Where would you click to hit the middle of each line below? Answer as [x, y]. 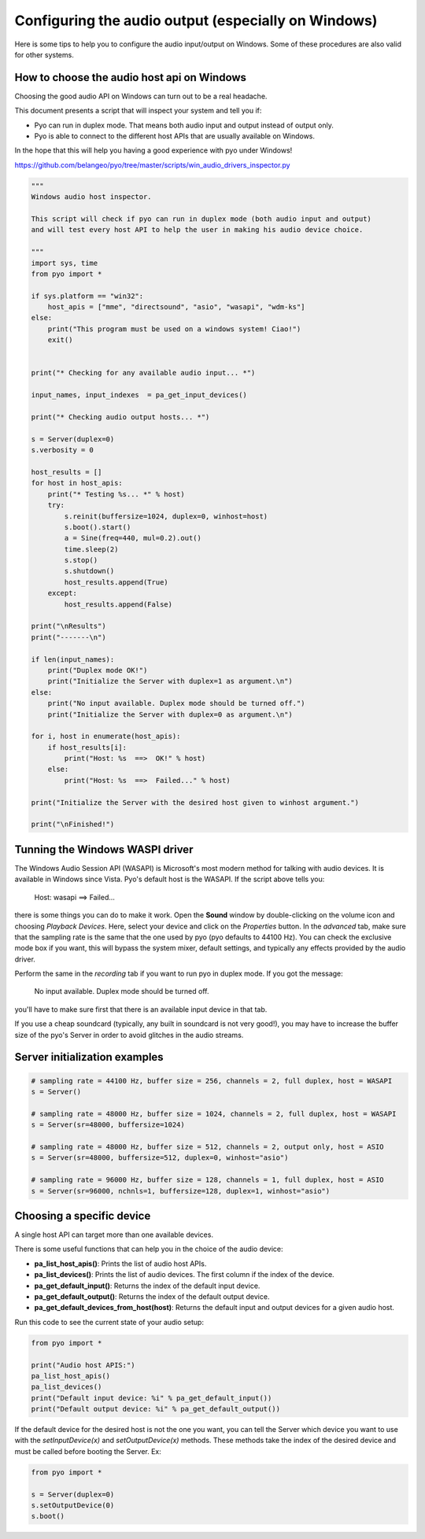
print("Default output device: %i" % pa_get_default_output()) [156, 1409]
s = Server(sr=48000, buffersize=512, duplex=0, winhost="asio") [160, 1158]
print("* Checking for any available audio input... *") [143, 373]
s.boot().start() [98, 527]
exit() [60, 340]
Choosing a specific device [83, 1216]
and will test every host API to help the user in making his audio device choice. [197, 230]
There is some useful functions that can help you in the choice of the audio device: [149, 1249]
